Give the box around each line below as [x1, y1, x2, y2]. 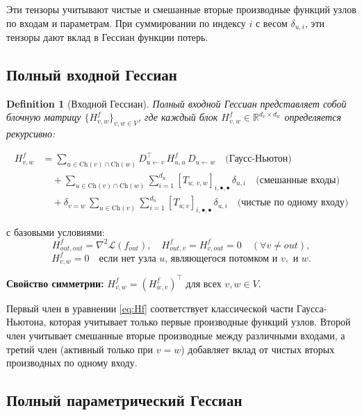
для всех [186, 276, 222, 290]
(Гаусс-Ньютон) [225, 154, 292, 164]
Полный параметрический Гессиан [6, 389, 242, 411]
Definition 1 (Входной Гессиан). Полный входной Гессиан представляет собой [6, 96, 347, 110]
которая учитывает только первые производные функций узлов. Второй [49, 314, 351, 329]
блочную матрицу [6, 110, 81, 124]
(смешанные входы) [256, 175, 340, 185]
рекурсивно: [6, 126, 56, 141]
